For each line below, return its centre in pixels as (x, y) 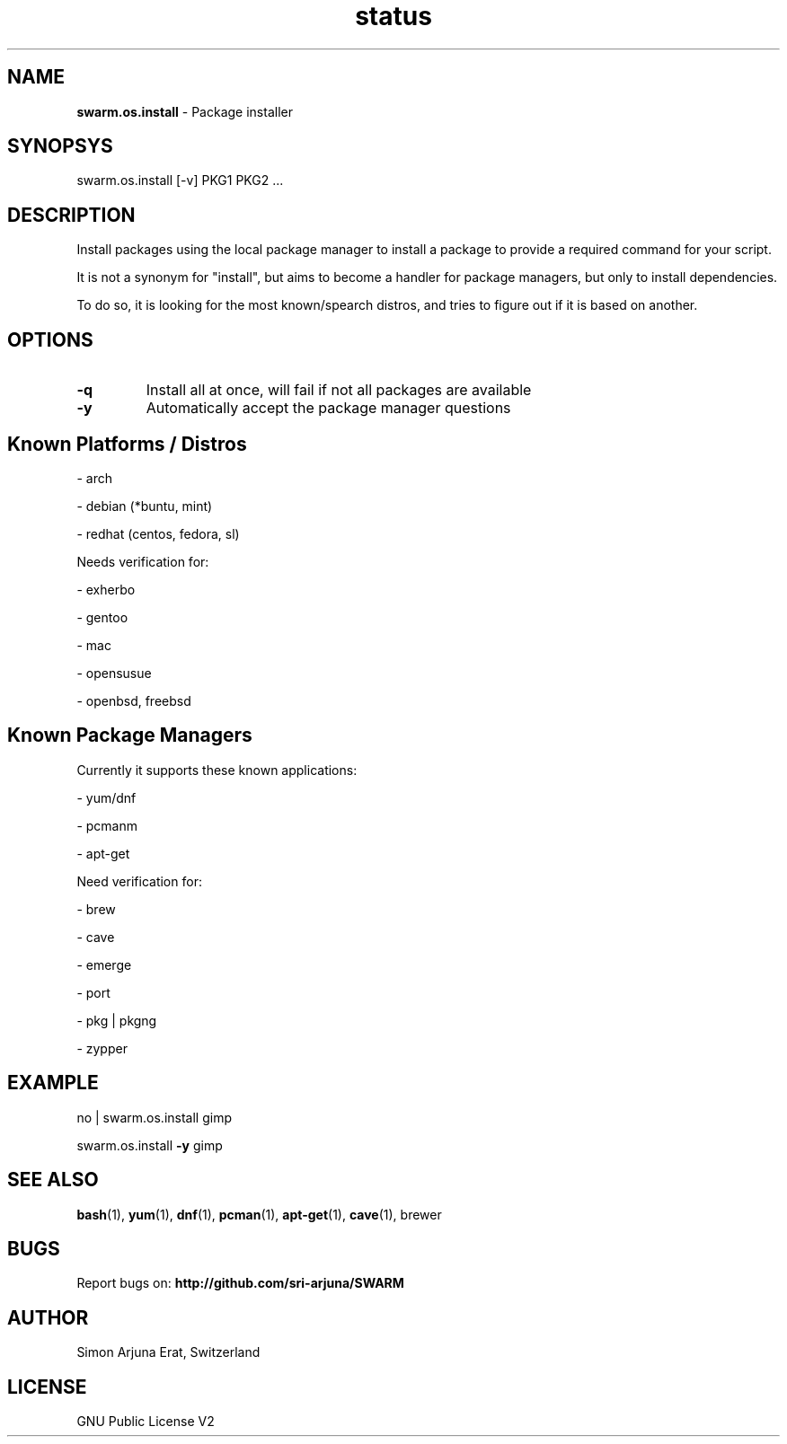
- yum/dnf (106, 797)
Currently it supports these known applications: (217, 770)
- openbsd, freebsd (134, 700)
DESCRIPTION (71, 215)
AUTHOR (48, 1317)
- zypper (102, 1048)
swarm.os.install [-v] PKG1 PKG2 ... (180, 180)
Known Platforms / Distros (127, 444)
